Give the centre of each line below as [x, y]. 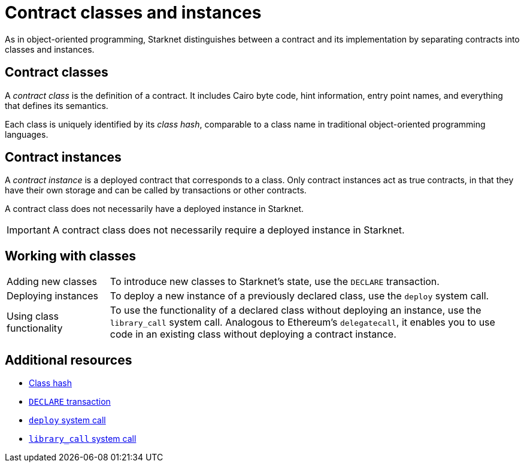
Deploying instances [52, 296]
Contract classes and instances [133, 13]
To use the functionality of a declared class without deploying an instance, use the [296, 310]
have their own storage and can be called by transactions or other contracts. [156, 190]
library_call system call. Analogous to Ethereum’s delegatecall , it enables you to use [302, 322]
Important [28, 230]
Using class [33, 316]
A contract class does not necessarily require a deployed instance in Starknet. [228, 230]
